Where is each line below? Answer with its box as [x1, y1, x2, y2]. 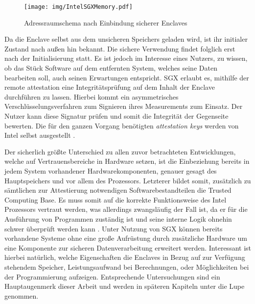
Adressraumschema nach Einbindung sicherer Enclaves [24, 17, 187, 27]
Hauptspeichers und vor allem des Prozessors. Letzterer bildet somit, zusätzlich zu [4, 175, 251, 185]
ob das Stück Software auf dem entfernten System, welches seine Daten [4, 63, 217, 73]
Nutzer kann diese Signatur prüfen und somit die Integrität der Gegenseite [4, 111, 229, 121]
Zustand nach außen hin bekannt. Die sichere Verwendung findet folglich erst [4, 43, 235, 53]
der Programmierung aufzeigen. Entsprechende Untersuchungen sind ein [4, 271, 220, 281]
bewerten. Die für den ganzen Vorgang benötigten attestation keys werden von [4, 120, 239, 130]
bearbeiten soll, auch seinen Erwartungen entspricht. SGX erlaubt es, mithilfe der [4, 72, 249, 82]
